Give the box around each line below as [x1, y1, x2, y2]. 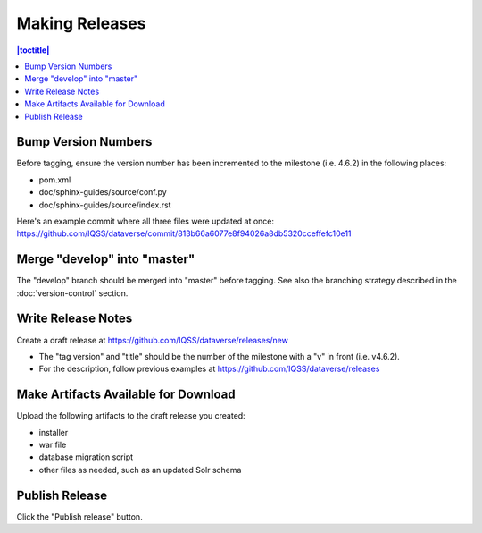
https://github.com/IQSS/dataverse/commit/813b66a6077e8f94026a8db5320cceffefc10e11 [16, 228, 352, 239]
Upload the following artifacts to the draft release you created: [16, 410, 245, 421]
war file [38, 439, 67, 451]
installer [38, 427, 69, 437]
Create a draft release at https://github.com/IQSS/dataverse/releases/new [16, 334, 289, 345]
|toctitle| [16, 45, 50, 55]
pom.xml [38, 174, 71, 185]
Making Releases [16, 13, 146, 33]
